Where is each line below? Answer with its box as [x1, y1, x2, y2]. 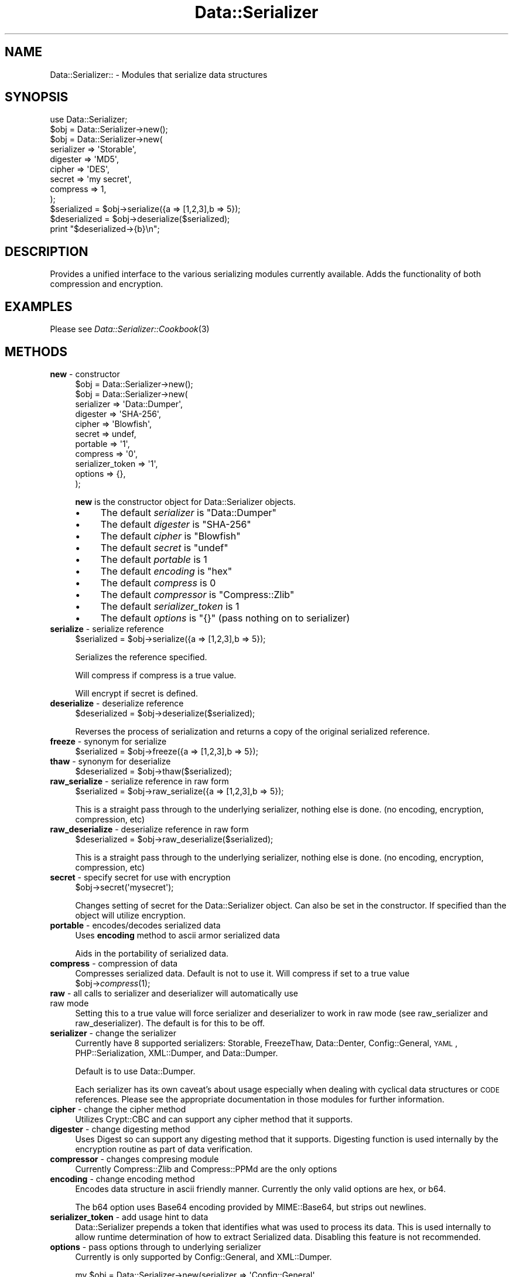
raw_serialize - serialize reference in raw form [50, 776, 229, 786]
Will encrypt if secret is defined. [75, 688, 199, 698]
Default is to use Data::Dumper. [75, 1066, 196, 1076]
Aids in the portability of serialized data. [75, 948, 229, 958]
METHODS [5, 344, 68, 359]
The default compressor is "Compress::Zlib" [100, 588, 295, 600]
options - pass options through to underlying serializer [50, 1241, 261, 1252]
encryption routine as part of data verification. [75, 1143, 253, 1154]
